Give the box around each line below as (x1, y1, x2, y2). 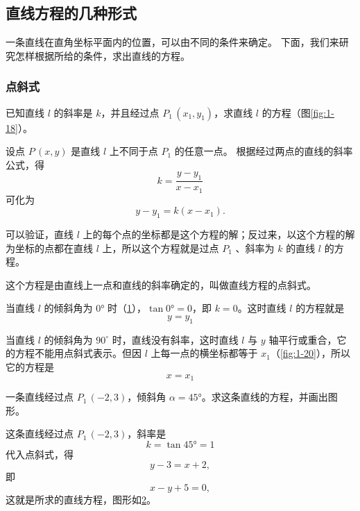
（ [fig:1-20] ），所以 (270, 346, 351, 360)
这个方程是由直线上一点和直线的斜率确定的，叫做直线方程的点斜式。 (6, 277, 316, 292)
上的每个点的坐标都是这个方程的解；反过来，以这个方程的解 (83, 227, 355, 242)
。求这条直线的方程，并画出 (201, 389, 328, 404)
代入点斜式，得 (6, 446, 74, 461)
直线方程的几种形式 (6, 2, 137, 24)
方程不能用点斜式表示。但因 (15, 346, 142, 360)
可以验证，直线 (6, 227, 74, 242)
